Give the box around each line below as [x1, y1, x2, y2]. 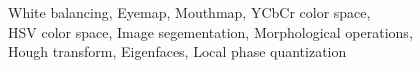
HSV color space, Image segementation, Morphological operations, [8, 21, 413, 42]
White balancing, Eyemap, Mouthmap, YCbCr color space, [8, 2, 371, 22]
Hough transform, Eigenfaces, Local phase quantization [8, 41, 347, 62]
